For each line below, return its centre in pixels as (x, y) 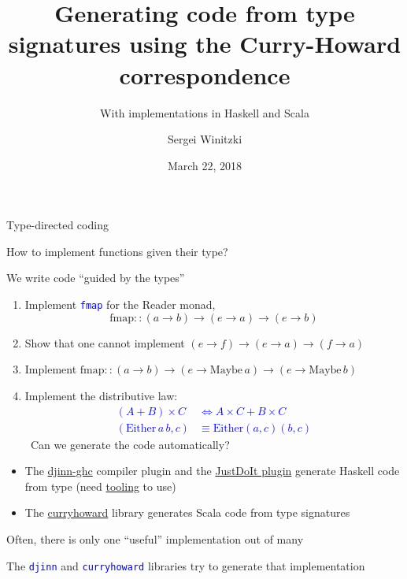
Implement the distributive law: (101, 395)
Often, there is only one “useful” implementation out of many (155, 539)
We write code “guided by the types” (96, 278)
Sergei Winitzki (205, 139)
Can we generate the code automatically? (130, 444)
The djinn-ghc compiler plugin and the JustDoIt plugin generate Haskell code (212, 471)
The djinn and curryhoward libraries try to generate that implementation (186, 565)
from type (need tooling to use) (100, 486)
